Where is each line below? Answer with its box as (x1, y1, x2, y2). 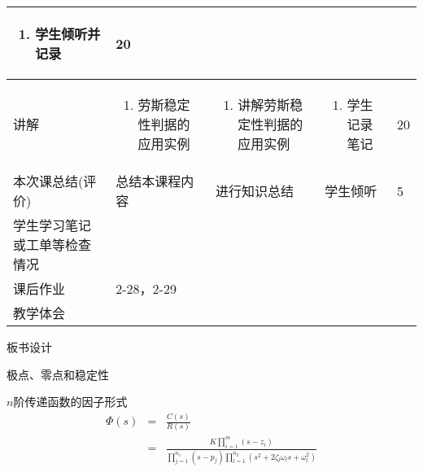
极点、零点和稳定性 (7, 365, 109, 382)
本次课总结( (13, 172, 84, 190)
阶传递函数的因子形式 (13, 393, 128, 410)
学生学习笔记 (13, 216, 92, 234)
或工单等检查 (13, 235, 92, 254)
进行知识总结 (216, 181, 294, 200)
